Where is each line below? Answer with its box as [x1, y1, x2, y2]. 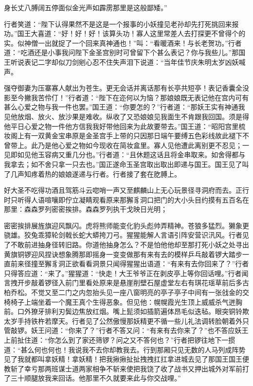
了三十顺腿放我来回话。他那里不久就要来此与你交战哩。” [4, 373, 181, 383]
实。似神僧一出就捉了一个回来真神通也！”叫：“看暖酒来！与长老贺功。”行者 [4, 37, 242, 48]
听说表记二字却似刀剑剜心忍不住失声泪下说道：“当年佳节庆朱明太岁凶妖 [10, 56, 239, 67]
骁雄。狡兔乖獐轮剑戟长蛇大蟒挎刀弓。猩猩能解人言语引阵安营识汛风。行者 [4, 230, 242, 240]
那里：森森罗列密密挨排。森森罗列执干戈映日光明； [4, 204, 167, 214]
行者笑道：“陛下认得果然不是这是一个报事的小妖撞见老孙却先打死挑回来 [4, 18, 232, 29]
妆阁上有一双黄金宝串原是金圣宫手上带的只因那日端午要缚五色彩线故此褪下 [4, 130, 242, 141]
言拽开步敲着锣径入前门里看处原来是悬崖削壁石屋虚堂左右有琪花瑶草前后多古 [4, 277, 249, 288]
